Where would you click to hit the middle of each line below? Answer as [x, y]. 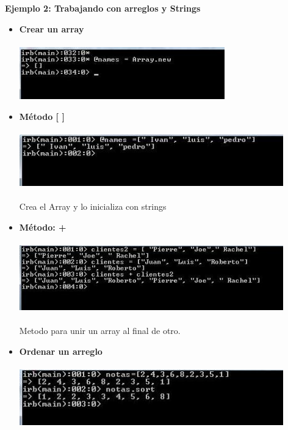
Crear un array [52, 28]
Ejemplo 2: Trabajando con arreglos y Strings [103, 8]
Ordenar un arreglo [61, 351]
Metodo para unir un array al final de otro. [100, 330]
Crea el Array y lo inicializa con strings [93, 206]
